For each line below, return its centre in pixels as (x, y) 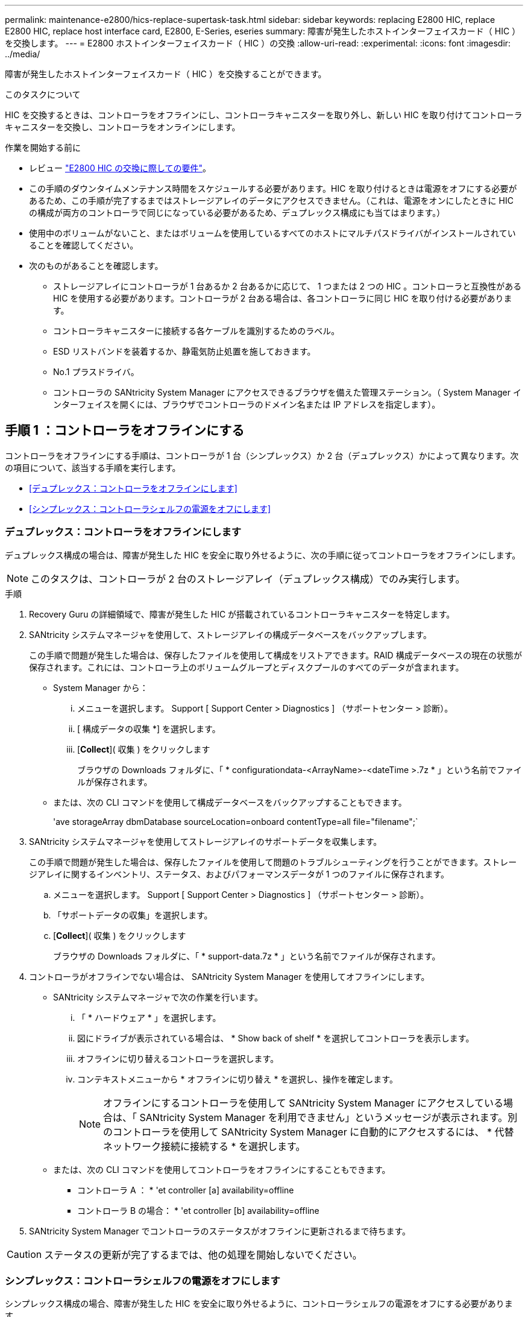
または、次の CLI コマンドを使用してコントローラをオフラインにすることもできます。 (222, 1169)
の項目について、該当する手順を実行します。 (93, 467)
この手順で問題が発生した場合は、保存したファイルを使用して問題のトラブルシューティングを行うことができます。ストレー (273, 862)
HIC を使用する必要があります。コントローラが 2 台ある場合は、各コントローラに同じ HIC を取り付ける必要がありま (283, 298)
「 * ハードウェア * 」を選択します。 (149, 1017)
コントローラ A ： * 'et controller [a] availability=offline (186, 1190)
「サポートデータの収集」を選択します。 (133, 915)
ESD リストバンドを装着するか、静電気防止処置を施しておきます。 (184, 351)
